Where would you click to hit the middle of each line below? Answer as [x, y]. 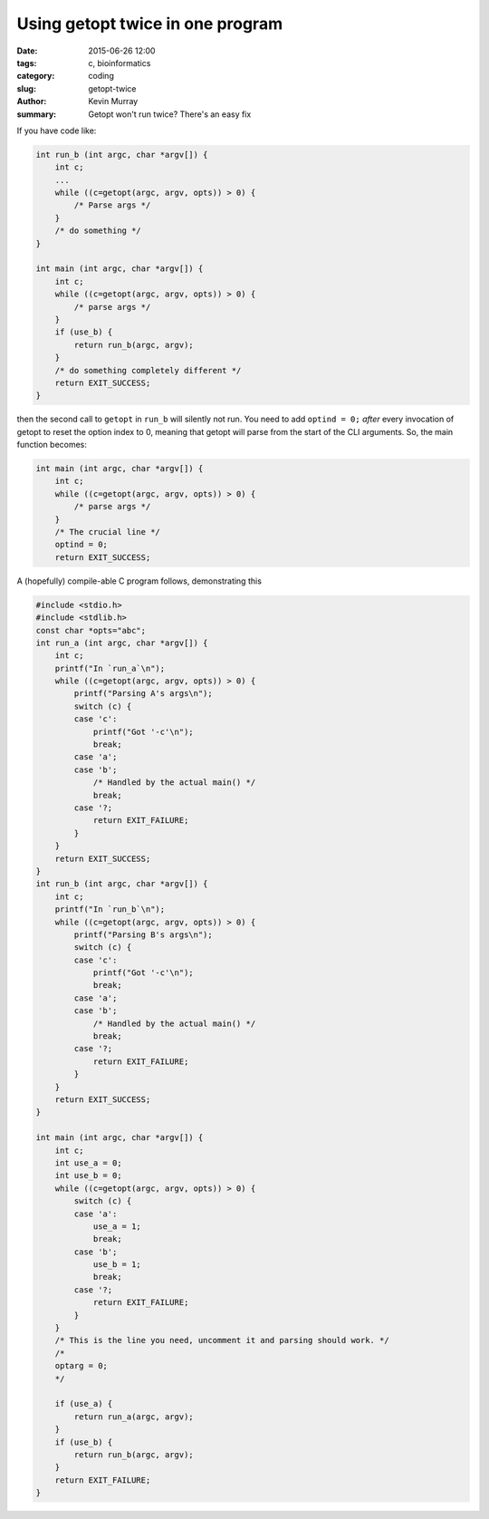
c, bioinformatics [120, 63]
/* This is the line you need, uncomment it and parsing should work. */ [222, 1340]
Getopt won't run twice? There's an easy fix [170, 114]
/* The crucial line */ [107, 532]
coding [101, 76]
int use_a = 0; [88, 1163]
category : [36, 76]
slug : [26, 88]
